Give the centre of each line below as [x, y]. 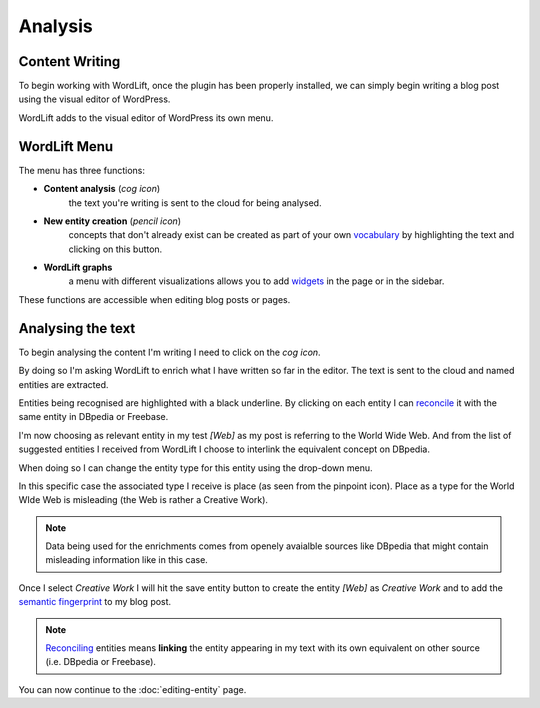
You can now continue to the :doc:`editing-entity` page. [132, 689]
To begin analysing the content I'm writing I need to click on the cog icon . [169, 352]
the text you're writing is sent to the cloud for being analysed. [195, 202]
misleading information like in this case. [127, 560]
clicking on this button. [115, 249]
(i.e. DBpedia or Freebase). [101, 662]
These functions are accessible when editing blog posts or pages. [154, 299]
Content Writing [69, 61]
